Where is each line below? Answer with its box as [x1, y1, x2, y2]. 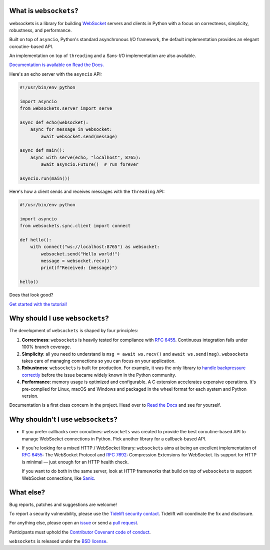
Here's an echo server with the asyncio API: [9, 71, 102, 77]
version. [21, 393, 38, 399]
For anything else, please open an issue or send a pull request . [9, 520, 138, 526]
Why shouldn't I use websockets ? [9, 415, 117, 424]
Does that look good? [9, 292, 53, 298]
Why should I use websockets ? [9, 314, 109, 323]
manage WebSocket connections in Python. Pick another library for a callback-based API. [21, 436, 206, 442]
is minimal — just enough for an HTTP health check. [21, 459, 129, 465]
